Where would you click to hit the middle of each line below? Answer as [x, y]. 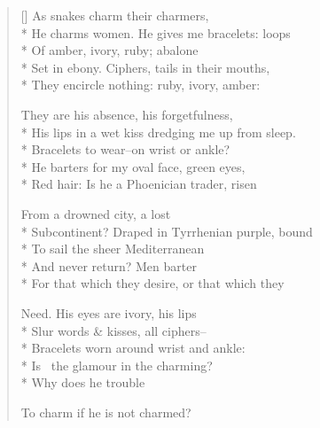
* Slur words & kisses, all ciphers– [113, 330]
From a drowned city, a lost [96, 213]
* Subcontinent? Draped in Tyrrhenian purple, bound [167, 231]
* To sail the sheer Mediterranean [113, 249]
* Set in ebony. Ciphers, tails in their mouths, [145, 67]
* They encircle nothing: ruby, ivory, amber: [140, 85]
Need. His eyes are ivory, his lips [109, 312]
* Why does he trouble [83, 382]
